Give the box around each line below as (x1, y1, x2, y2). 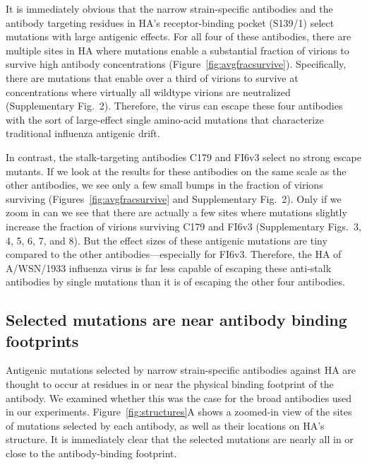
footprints (6, 329, 79, 351)
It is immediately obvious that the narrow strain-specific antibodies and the (6, 1, 333, 16)
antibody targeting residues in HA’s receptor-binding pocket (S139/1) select (6, 15, 335, 30)
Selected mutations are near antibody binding (6, 309, 347, 331)
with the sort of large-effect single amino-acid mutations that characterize (6, 112, 324, 126)
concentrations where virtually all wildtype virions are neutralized (6, 84, 291, 99)
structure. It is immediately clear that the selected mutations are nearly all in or (6, 432, 354, 447)
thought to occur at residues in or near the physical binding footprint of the (6, 377, 334, 392)
